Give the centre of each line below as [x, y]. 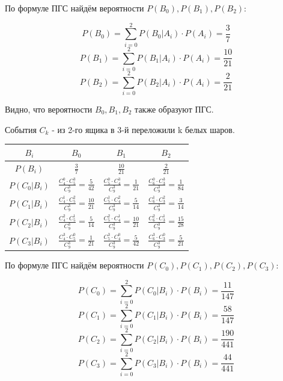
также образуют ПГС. [174, 109]
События [21, 129]
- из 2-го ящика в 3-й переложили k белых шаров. [143, 129]
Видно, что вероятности [49, 109]
